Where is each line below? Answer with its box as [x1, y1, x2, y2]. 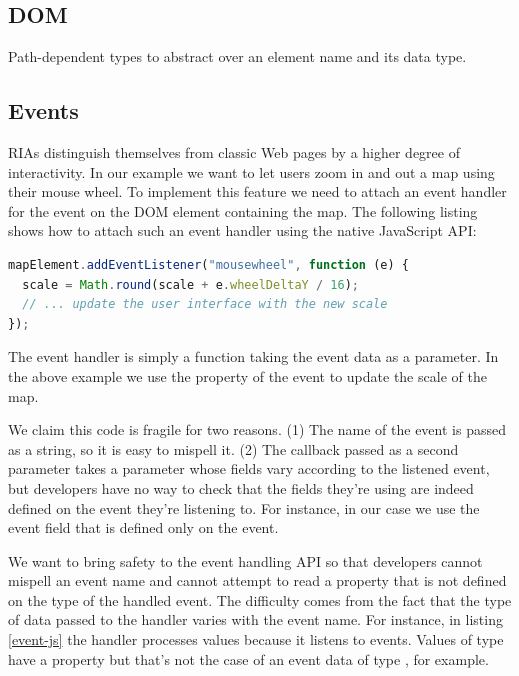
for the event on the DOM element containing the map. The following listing [8, 200, 478, 221]
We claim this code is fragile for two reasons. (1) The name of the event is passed [8, 419, 506, 440]
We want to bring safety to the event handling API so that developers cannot [8, 550, 483, 571]
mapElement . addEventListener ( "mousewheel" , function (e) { [8, 257, 409, 272]
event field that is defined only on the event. [8, 517, 279, 538]
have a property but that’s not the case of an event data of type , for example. [8, 648, 489, 669]
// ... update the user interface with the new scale [22, 297, 388, 312]
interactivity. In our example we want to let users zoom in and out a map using [8, 161, 495, 182]
